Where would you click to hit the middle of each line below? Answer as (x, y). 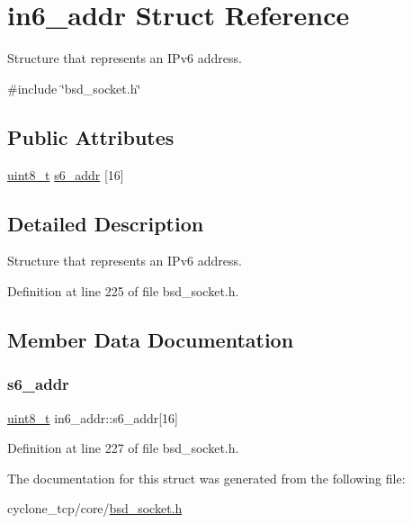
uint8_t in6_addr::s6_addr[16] (93, 417)
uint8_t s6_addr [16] (66, 174)
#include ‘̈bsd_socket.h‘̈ (74, 88)
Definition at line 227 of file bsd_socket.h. (123, 448)
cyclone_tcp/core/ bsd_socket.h (95, 508)
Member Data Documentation (151, 339)
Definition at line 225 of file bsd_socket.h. (123, 290)
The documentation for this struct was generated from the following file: (206, 478)
